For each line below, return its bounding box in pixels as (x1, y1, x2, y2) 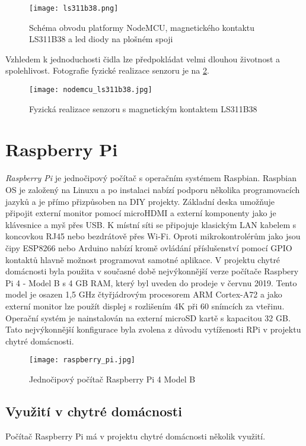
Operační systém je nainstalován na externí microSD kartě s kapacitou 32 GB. (5, 311, 291, 324)
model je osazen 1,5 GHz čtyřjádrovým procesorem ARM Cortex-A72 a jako (5, 288, 282, 301)
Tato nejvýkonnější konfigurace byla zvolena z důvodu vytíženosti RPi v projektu (5, 323, 301, 336)
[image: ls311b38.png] (29, 4, 119, 12)
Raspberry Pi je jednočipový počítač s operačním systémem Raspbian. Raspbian (5, 172, 297, 184)
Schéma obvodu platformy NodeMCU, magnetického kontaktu (29, 21, 255, 33)
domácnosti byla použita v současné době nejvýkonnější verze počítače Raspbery (5, 265, 299, 277)
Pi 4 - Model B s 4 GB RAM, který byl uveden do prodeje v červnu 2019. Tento (5, 276, 297, 289)
